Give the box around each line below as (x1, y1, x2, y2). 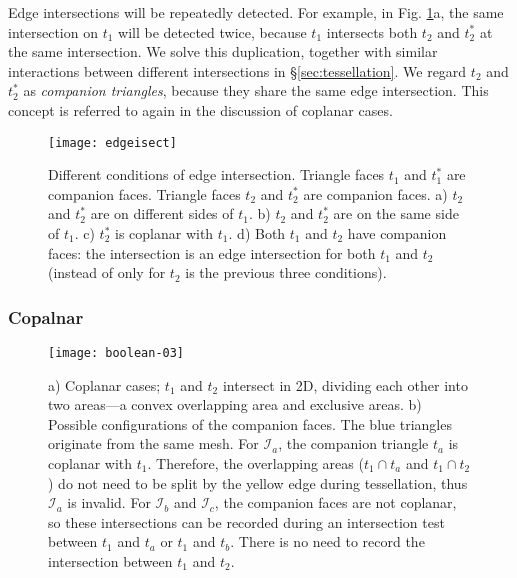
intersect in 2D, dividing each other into (222, 374, 468, 395)
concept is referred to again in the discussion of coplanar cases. (8, 99, 393, 120)
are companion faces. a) (303, 183, 448, 204)
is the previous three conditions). (185, 262, 387, 283)
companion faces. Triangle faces (48, 183, 241, 204)
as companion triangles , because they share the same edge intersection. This (23, 80, 489, 101)
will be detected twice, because (118, 21, 307, 42)
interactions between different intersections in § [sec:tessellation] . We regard (8, 60, 467, 81)
